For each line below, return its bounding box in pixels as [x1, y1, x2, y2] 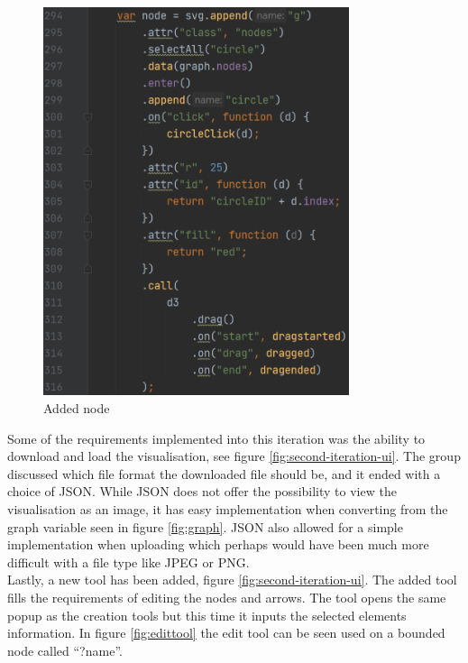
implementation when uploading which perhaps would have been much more [7, 535, 429, 554]
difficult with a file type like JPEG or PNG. [7, 552, 250, 571]
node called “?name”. [7, 640, 123, 659]
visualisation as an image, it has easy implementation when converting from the [7, 499, 448, 518]
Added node [43, 398, 110, 417]
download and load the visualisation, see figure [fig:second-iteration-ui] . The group [7, 447, 461, 465]
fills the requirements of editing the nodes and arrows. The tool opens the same [7, 587, 446, 606]
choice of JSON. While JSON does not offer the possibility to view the [7, 482, 397, 501]
